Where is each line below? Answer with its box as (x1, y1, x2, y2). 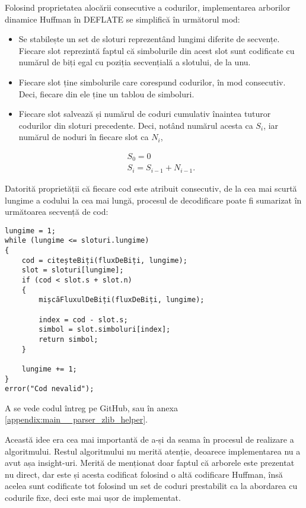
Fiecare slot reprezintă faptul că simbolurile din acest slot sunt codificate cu (18, 44, 295, 56)
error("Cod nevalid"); (5, 385, 94, 393)
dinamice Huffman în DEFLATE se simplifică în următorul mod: (5, 12, 240, 25)
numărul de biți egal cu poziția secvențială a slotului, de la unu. (18, 56, 251, 68)
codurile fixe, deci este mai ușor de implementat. (5, 491, 181, 503)
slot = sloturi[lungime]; (21, 266, 124, 275)
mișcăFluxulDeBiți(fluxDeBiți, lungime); (39, 296, 205, 304)
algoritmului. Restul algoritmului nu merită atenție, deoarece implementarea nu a (5, 444, 301, 457)
